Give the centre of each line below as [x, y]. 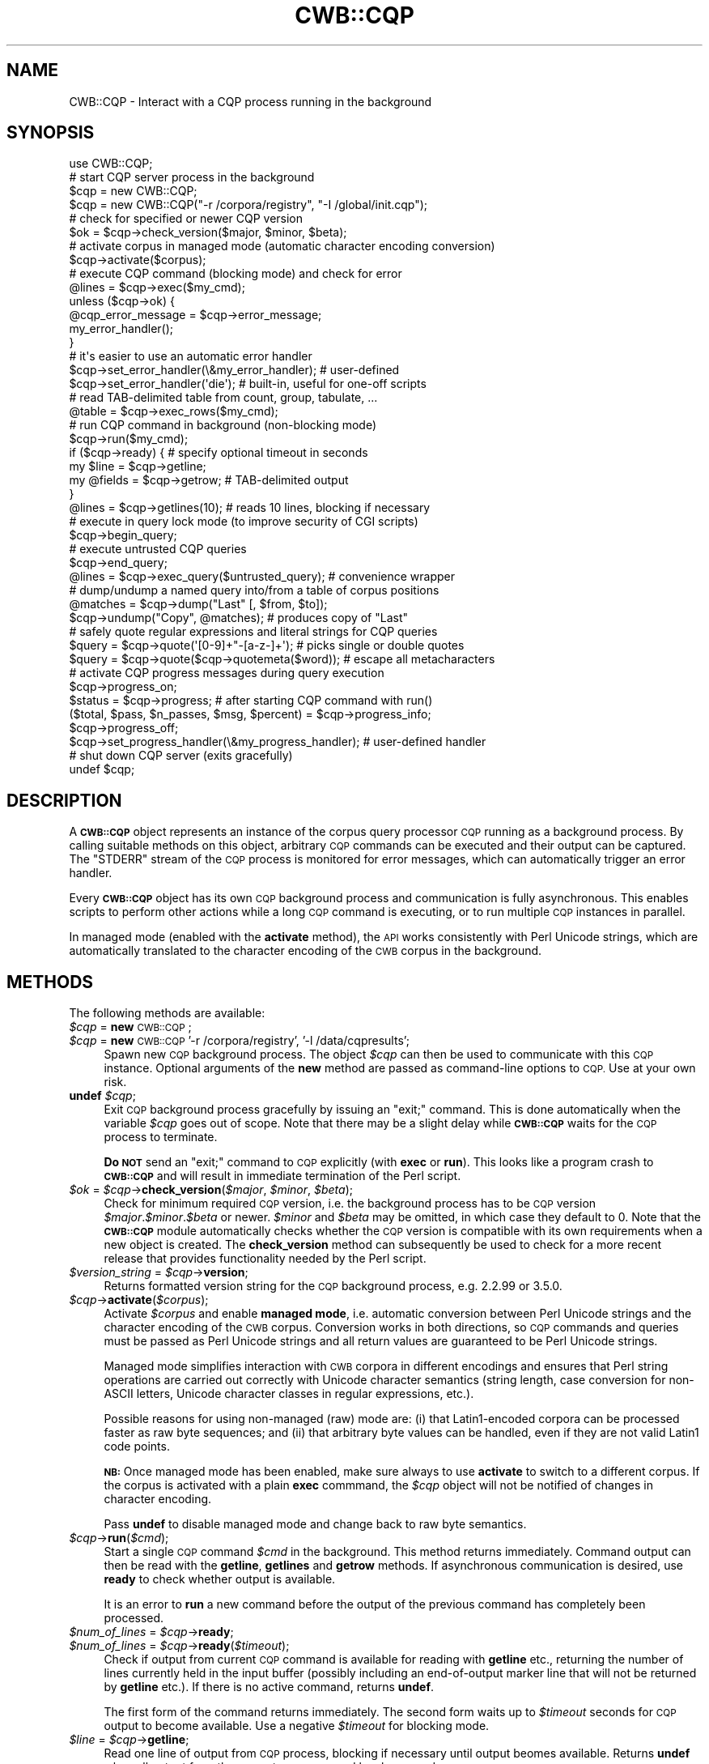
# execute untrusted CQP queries [158, 549]
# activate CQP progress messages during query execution [227, 673]
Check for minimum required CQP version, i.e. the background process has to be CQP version [350, 1204]
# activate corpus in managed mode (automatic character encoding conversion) [282, 246]
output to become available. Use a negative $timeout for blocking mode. [297, 1726]
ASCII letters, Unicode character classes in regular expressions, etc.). [289, 1394]
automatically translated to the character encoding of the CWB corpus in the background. [306, 951]
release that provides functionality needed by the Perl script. [265, 1259]
